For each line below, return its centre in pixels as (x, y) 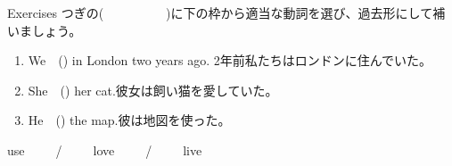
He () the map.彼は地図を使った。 (129, 120)
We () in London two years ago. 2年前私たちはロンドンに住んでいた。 (230, 60)
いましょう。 (45, 30)
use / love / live (105, 149)
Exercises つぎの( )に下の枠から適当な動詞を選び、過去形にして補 (226, 12)
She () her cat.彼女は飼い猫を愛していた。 (153, 90)
